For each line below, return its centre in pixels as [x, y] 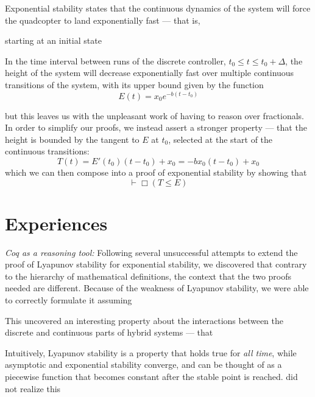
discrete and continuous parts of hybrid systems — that [109, 332]
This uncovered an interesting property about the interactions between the [144, 320]
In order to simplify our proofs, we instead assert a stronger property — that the [156, 127]
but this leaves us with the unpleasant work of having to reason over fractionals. [155, 115]
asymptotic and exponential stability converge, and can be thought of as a [143, 364]
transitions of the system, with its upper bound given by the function [134, 84]
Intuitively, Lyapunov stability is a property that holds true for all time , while [151, 352]
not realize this [33, 388]
